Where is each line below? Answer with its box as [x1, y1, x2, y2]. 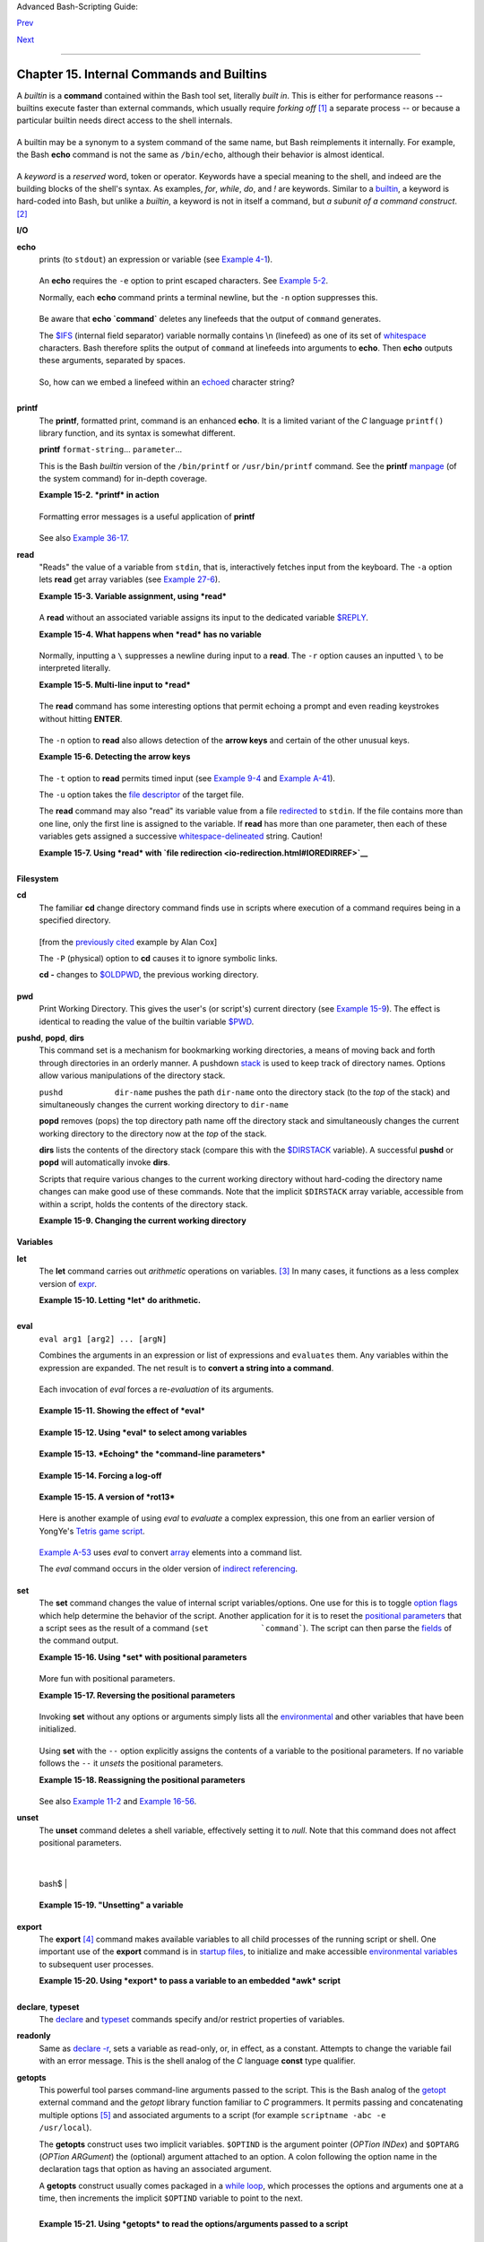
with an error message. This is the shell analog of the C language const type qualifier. [39, 2055, 356, 2066]
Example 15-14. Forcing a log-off [39, 1470, 162, 1481]
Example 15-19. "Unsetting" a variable [39, 1899, 184, 1910]
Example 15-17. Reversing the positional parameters [39, 1690, 236, 1700]
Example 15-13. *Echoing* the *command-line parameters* [39, 1448, 266, 1459]
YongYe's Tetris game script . [39, 1525, 145, 1536]
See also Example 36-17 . [39, 533, 130, 543]
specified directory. [39, 915, 111, 925]
